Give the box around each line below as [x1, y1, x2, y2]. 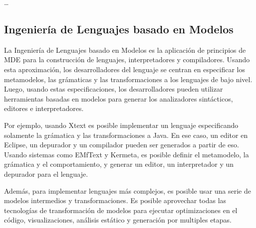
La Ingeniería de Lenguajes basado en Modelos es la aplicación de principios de [4, 44, 246, 55]
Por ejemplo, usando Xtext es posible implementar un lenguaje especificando [4, 119, 239, 130]
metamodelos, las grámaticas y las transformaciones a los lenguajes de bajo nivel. [4, 74, 253, 84]
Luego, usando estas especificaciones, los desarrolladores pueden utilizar [4, 84, 223, 94]
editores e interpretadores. [4, 103, 84, 114]
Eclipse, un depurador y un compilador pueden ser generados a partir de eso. [4, 139, 239, 150]
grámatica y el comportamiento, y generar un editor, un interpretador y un [4, 159, 234, 169]
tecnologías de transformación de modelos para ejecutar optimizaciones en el [4, 205, 238, 215]
